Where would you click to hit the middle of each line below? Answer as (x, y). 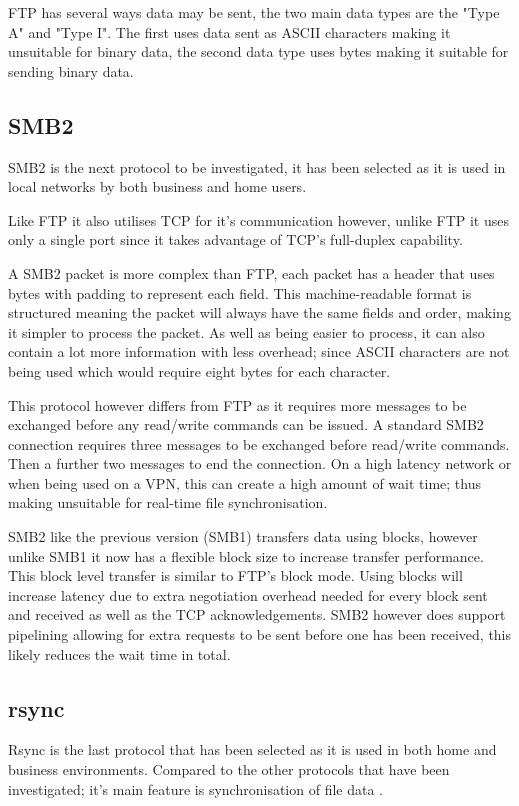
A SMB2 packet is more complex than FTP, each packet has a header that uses (251, 272)
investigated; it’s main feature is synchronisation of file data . (195, 788)
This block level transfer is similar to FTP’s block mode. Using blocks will (235, 575)
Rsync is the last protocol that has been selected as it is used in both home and (252, 749)
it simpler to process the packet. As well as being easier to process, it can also (246, 331)
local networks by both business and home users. (157, 186)
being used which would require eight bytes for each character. (199, 370)
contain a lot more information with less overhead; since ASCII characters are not (259, 351)
